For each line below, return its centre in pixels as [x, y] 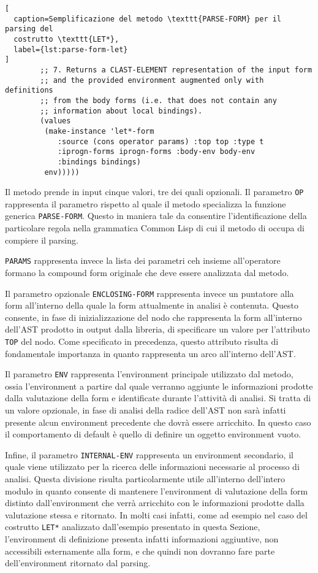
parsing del [29, 29]
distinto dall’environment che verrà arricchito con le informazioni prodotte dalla [155, 503]
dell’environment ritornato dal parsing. [78, 563]
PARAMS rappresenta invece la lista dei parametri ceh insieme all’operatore [143, 260]
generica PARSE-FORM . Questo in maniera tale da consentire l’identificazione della [156, 216]
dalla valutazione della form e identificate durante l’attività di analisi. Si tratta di [158, 398]
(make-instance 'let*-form [99, 131]
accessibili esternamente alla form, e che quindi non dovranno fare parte [140, 551]
